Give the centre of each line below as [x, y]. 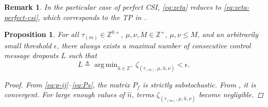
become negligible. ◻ [231, 94]
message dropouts [31, 55]
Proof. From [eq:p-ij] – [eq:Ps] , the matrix [67, 84]
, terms [143, 94]
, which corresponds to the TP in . [92, 17]
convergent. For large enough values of [65, 94]
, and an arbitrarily [228, 34]
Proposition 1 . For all [42, 34]
